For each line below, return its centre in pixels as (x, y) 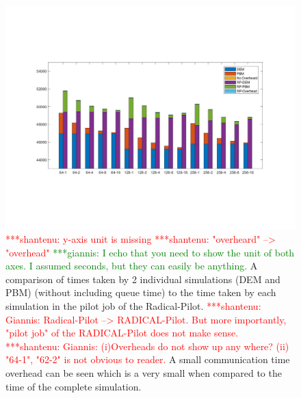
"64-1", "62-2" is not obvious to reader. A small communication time (148, 359)
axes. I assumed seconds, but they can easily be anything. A (132, 266)
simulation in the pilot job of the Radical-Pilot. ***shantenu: (133, 306)
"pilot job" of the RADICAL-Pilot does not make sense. (122, 333)
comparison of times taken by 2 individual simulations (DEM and (143, 279)
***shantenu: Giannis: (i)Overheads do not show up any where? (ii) (147, 346)
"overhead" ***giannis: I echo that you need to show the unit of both (150, 252)
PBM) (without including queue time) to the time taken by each (141, 292)
